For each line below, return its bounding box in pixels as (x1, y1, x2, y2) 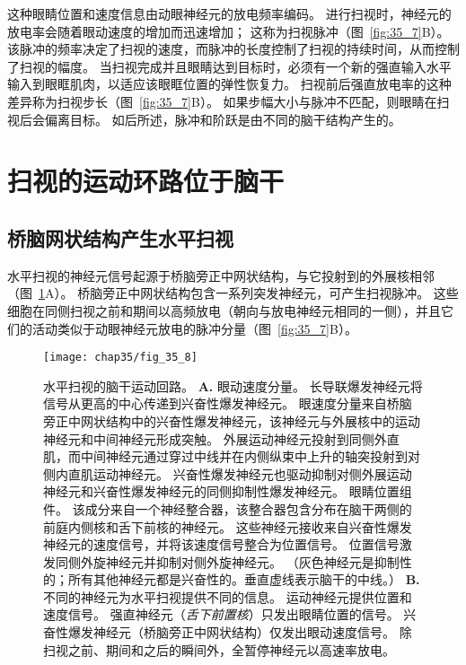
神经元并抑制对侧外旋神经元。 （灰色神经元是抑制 (105, 552, 400, 571)
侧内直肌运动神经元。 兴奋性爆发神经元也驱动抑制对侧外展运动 (43, 464, 412, 483)
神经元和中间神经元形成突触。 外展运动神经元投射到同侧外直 (43, 429, 400, 448)
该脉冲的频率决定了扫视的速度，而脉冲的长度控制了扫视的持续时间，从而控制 (7, 39, 460, 58)
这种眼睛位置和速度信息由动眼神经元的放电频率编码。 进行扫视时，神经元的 (7, 4, 452, 22)
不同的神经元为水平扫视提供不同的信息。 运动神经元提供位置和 (43, 587, 412, 606)
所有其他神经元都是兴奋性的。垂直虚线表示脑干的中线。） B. (67, 570, 420, 589)
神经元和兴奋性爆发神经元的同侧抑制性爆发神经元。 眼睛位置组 (43, 482, 412, 501)
